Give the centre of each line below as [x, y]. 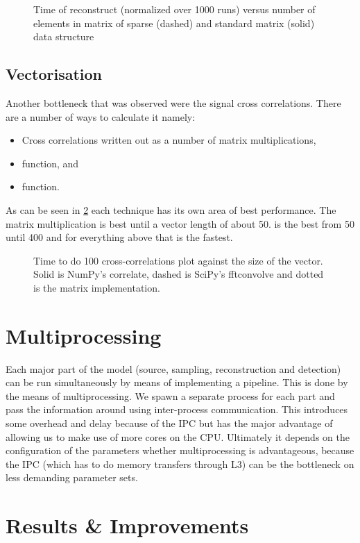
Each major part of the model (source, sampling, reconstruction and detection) [173, 368]
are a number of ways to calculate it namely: [101, 116]
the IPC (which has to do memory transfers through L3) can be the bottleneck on [180, 463]
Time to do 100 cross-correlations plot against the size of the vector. [178, 260]
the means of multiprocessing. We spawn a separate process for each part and [170, 395]
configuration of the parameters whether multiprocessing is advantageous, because [180, 450]
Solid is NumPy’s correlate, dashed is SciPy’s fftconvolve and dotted [179, 274]
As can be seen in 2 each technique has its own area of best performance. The [171, 209]
